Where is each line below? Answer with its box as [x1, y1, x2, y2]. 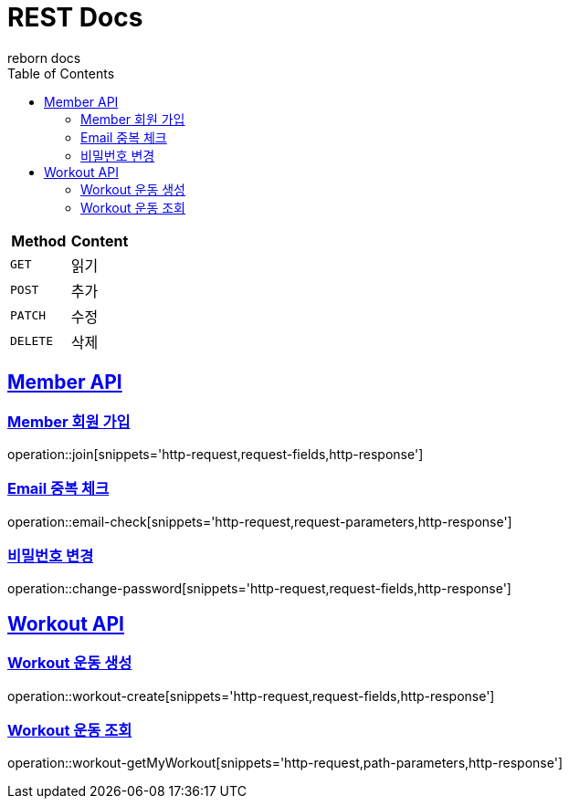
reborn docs [7, 49, 81, 66]
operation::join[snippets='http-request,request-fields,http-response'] [7, 445, 424, 462]
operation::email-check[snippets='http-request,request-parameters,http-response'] [7, 513, 512, 529]
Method [11, 231, 67, 250]
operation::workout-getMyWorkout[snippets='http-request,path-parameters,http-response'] [7, 755, 563, 771]
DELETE [10, 334, 53, 349]
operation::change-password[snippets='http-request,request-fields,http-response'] [7, 581, 511, 597]
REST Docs [7, 2, 143, 33]
